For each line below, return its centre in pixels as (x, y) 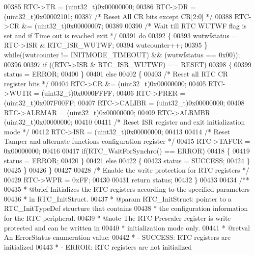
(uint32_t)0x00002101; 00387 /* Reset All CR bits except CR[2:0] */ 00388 (118, 16)
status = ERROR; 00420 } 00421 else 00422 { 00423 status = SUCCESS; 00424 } (127, 160)
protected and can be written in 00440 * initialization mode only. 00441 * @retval (127, 227)
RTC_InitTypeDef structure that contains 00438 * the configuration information (126, 208)
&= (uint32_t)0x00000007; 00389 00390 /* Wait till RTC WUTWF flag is (134, 26)
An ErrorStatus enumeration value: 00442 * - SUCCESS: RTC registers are (117, 237)
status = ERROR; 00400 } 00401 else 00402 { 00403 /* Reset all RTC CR (116, 74)
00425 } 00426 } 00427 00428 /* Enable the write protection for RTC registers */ (127, 170)
